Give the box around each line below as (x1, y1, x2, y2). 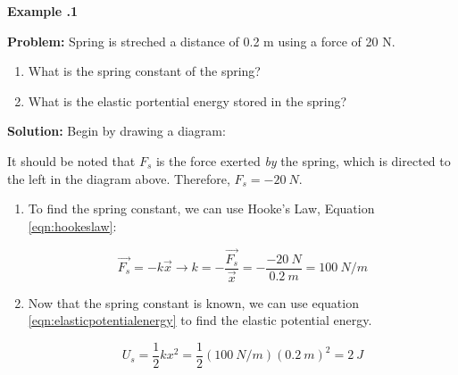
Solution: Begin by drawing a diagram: (7, 121, 226, 140)
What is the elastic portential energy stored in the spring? (28, 91, 347, 110)
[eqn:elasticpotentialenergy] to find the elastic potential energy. (28, 311, 372, 329)
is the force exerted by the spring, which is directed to (155, 151, 451, 170)
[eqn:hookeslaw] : (28, 216, 117, 235)
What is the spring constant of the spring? (28, 62, 261, 80)
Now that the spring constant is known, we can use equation (28, 293, 359, 312)
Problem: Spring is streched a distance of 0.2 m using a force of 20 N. (7, 31, 396, 50)
